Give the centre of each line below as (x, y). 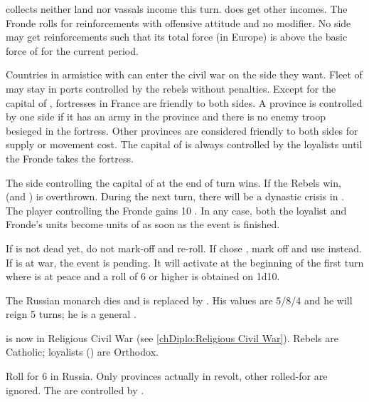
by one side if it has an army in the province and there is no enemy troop (166, 117)
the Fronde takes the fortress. (70, 158)
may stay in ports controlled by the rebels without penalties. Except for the (171, 88)
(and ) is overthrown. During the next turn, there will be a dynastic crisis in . (175, 196)
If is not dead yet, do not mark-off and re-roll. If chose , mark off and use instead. (184, 248)
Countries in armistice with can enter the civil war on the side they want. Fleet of (184, 74)
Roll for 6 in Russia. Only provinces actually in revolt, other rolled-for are (167, 376)
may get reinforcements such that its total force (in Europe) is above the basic (177, 37)
